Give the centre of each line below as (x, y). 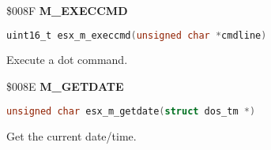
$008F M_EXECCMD (67, 10)
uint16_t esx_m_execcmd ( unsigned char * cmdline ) (137, 35)
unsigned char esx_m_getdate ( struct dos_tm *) (131, 111)
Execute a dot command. (67, 60)
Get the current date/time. (72, 135)
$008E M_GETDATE (65, 86)
